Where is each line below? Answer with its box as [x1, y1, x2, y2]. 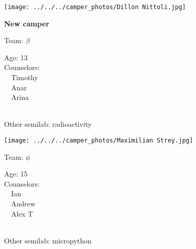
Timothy [11, 72, 38, 83]
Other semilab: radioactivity [4, 119, 92, 129]
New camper [4, 18, 49, 28]
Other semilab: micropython [4, 235, 92, 245]
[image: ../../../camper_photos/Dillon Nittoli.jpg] [4, 4, 186, 11]
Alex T [11, 208, 33, 219]
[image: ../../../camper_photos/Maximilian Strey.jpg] [4, 137, 193, 144]
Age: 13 [4, 52, 28, 62]
